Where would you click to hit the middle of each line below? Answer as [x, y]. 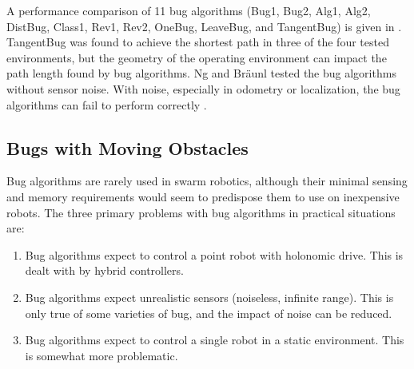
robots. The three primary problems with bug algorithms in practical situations [201, 212]
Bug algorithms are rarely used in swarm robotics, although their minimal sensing [207, 181]
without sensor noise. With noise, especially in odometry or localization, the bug [203, 88]
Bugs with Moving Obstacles [127, 147]
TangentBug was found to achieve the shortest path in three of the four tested [198, 42]
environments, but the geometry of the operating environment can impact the [197, 57]
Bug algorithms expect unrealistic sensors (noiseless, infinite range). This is [209, 297]
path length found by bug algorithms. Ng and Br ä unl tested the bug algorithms [201, 73]
